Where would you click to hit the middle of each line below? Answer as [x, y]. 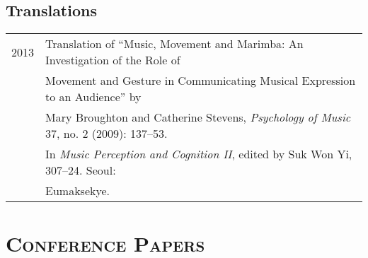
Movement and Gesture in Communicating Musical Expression [201, 81]
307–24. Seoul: [81, 170]
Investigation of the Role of [113, 60]
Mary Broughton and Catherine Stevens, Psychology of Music [198, 117]
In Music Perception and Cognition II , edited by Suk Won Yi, [199, 154]
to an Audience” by [93, 97]
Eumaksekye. [77, 191]
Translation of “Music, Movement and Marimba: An [174, 44]
